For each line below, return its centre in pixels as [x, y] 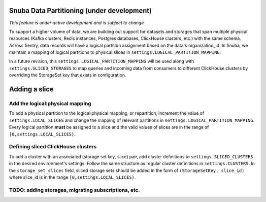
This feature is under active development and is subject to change [77, 23]
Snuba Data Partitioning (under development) [81, 11]
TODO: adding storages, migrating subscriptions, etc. [75, 190]
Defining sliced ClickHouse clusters [53, 147]
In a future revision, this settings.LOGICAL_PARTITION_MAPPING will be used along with [101, 61]
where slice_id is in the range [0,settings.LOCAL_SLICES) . [72, 177]
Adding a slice [31, 89]
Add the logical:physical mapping [50, 103]
